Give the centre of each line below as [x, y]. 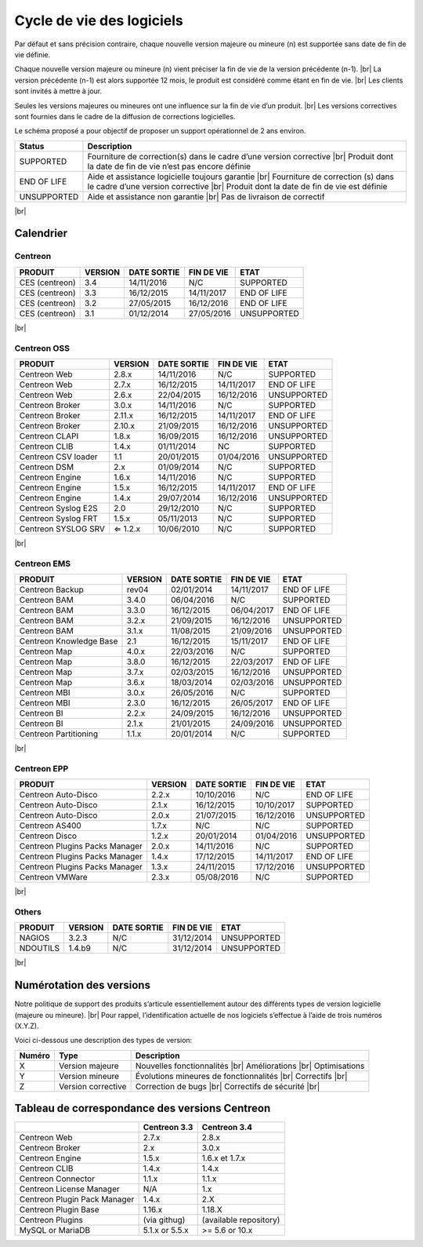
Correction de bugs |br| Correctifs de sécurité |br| [228, 1086]
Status [32, 146]
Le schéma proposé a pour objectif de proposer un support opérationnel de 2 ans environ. [160, 131]
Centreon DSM [47, 467]
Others [28, 912]
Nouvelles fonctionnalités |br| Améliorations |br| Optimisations [250, 1066]
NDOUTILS [40, 948]
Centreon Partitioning [58, 734]
